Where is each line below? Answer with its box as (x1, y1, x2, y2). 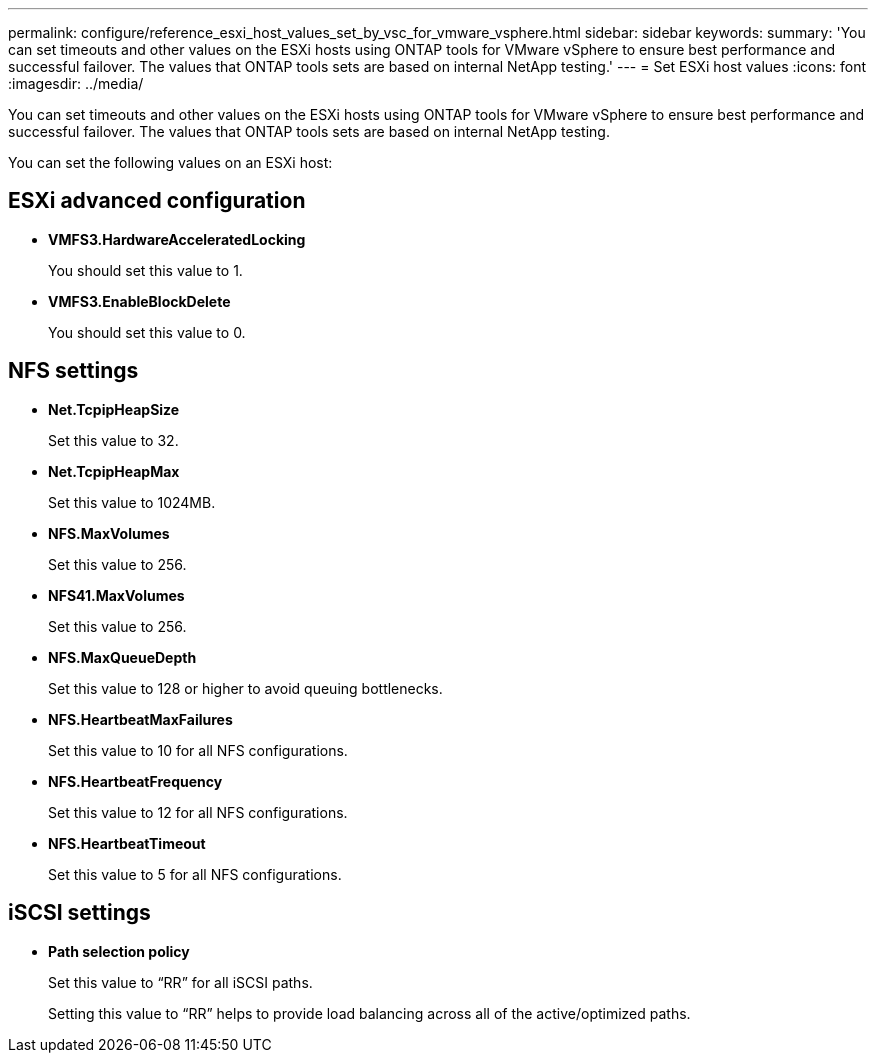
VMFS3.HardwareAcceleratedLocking (48, 230, 306, 248)
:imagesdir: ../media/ (8, 75, 144, 92)
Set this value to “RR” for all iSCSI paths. (48, 973, 313, 991)
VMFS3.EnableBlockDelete (48, 292, 231, 310)
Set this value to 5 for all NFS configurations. (48, 865, 342, 883)
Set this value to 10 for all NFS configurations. (48, 741, 348, 759)
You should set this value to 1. (48, 261, 243, 279)
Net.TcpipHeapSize (48, 400, 180, 418)
